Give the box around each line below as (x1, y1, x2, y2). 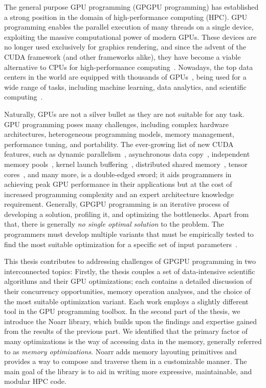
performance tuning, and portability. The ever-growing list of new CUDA (4, 138, 234, 149)
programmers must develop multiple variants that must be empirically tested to (4, 229, 254, 239)
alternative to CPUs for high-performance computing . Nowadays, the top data (4, 61, 253, 72)
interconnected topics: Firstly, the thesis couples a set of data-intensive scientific (4, 265, 255, 276)
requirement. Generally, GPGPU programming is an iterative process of (4, 199, 229, 209)
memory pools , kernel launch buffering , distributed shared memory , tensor (4, 158, 248, 169)
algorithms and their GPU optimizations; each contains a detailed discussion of (4, 276, 252, 286)
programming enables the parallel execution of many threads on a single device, (4, 21, 254, 32)
